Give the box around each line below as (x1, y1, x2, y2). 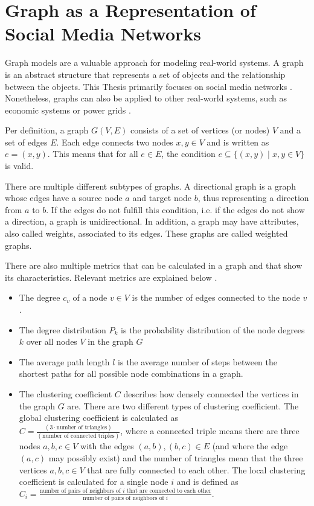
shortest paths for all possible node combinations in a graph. (19, 367, 243, 380)
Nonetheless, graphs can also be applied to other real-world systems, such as (5, 92, 287, 104)
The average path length (19, 355, 110, 368)
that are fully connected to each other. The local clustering (87, 463, 306, 476)
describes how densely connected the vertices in (123, 387, 299, 400)
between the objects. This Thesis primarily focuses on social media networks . (5, 80, 292, 92)
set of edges (5, 135, 48, 148)
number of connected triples (42, 433, 115, 440)
